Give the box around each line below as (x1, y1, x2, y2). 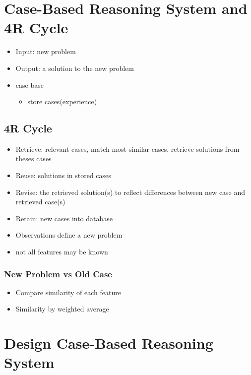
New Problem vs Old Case (4, 267, 112, 280)
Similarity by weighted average (15, 304, 109, 314)
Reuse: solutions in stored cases (15, 170, 111, 181)
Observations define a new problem (15, 230, 123, 240)
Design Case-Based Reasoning (4, 333, 213, 353)
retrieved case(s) (15, 196, 65, 207)
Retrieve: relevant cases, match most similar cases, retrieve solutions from (15, 143, 240, 154)
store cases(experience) (27, 96, 97, 107)
